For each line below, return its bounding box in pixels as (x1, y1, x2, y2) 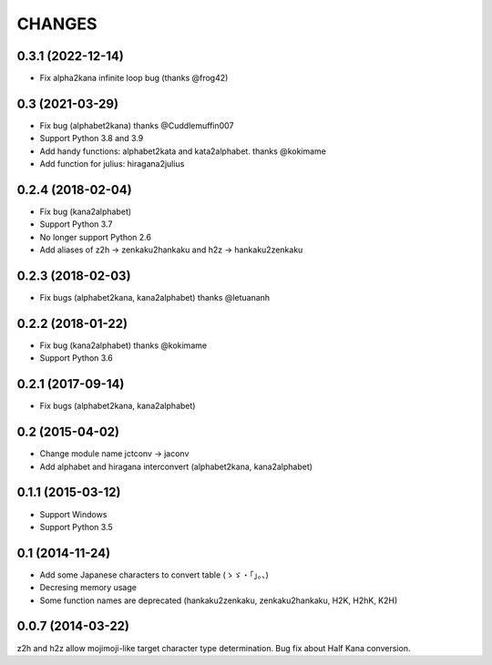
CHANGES (16, 14, 97, 34)
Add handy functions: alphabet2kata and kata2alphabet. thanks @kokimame (39, 146, 327, 157)
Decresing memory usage (39, 582, 137, 593)
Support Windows (39, 508, 108, 519)
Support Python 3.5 (39, 521, 113, 532)
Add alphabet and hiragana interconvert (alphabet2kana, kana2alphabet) (39, 461, 313, 472)
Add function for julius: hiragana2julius (39, 159, 185, 169)
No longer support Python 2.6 (39, 231, 152, 242)
